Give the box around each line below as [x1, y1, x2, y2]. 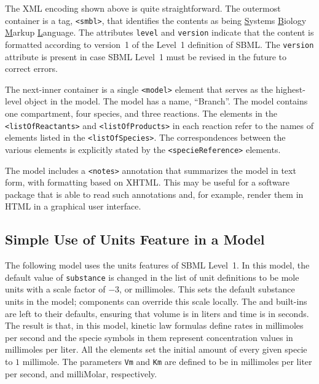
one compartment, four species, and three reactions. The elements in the [5, 107, 277, 119]
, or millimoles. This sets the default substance [119, 283, 295, 296]
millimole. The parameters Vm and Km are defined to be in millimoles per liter [22, 355, 312, 368]
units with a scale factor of [5, 283, 106, 296]
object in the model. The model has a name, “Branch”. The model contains [24, 95, 308, 108]
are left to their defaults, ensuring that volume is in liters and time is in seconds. [5, 307, 309, 319]
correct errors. [5, 62, 58, 75]
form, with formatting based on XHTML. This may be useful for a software [5, 176, 290, 189]
